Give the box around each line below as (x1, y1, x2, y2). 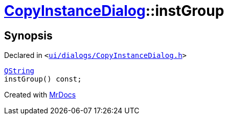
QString (4, 67, 35, 75)
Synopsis (4, 29, 53, 42)
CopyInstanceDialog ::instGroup (4, 2, 224, 19)
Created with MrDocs (4, 90, 76, 100)
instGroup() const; (4, 75, 82, 84)
